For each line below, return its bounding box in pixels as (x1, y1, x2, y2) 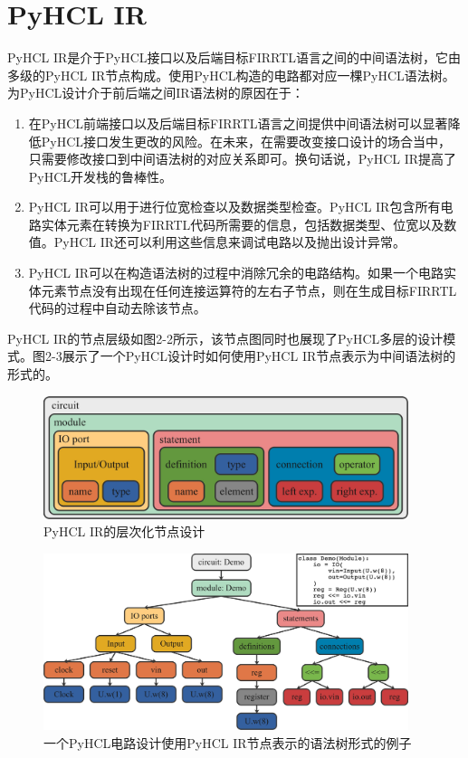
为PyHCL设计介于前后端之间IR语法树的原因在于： (7, 83, 304, 102)
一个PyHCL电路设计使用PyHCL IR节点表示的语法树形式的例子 (43, 733, 412, 752)
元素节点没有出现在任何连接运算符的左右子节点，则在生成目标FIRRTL (41, 280, 457, 299)
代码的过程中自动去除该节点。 (28, 298, 206, 317)
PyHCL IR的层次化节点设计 (43, 522, 205, 541)
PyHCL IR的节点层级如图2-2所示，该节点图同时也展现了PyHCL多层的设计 (7, 328, 444, 347)
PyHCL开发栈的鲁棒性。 (28, 166, 173, 185)
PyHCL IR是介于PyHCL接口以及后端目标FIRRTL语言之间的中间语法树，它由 (7, 48, 462, 67)
